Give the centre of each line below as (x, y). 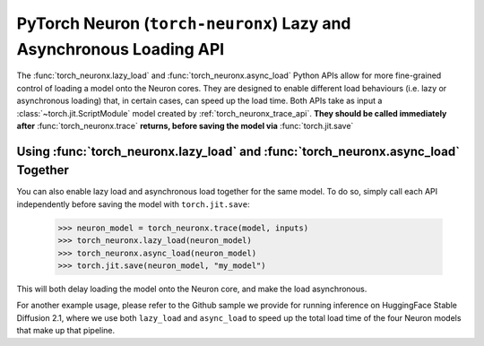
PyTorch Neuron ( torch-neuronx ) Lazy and (184, 23)
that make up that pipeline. (66, 331)
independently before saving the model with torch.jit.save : (133, 204)
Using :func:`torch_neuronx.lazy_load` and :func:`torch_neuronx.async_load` (238, 151)
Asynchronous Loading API (121, 49)
